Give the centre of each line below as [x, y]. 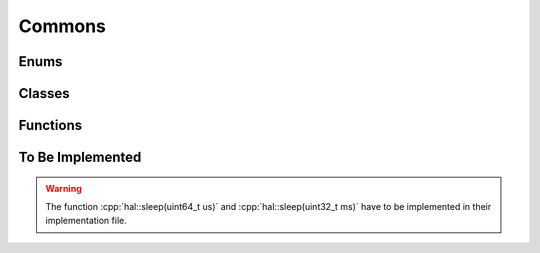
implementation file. [86, 221]
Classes [44, 93]
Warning [63, 188]
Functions [50, 125]
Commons [62, 26]
